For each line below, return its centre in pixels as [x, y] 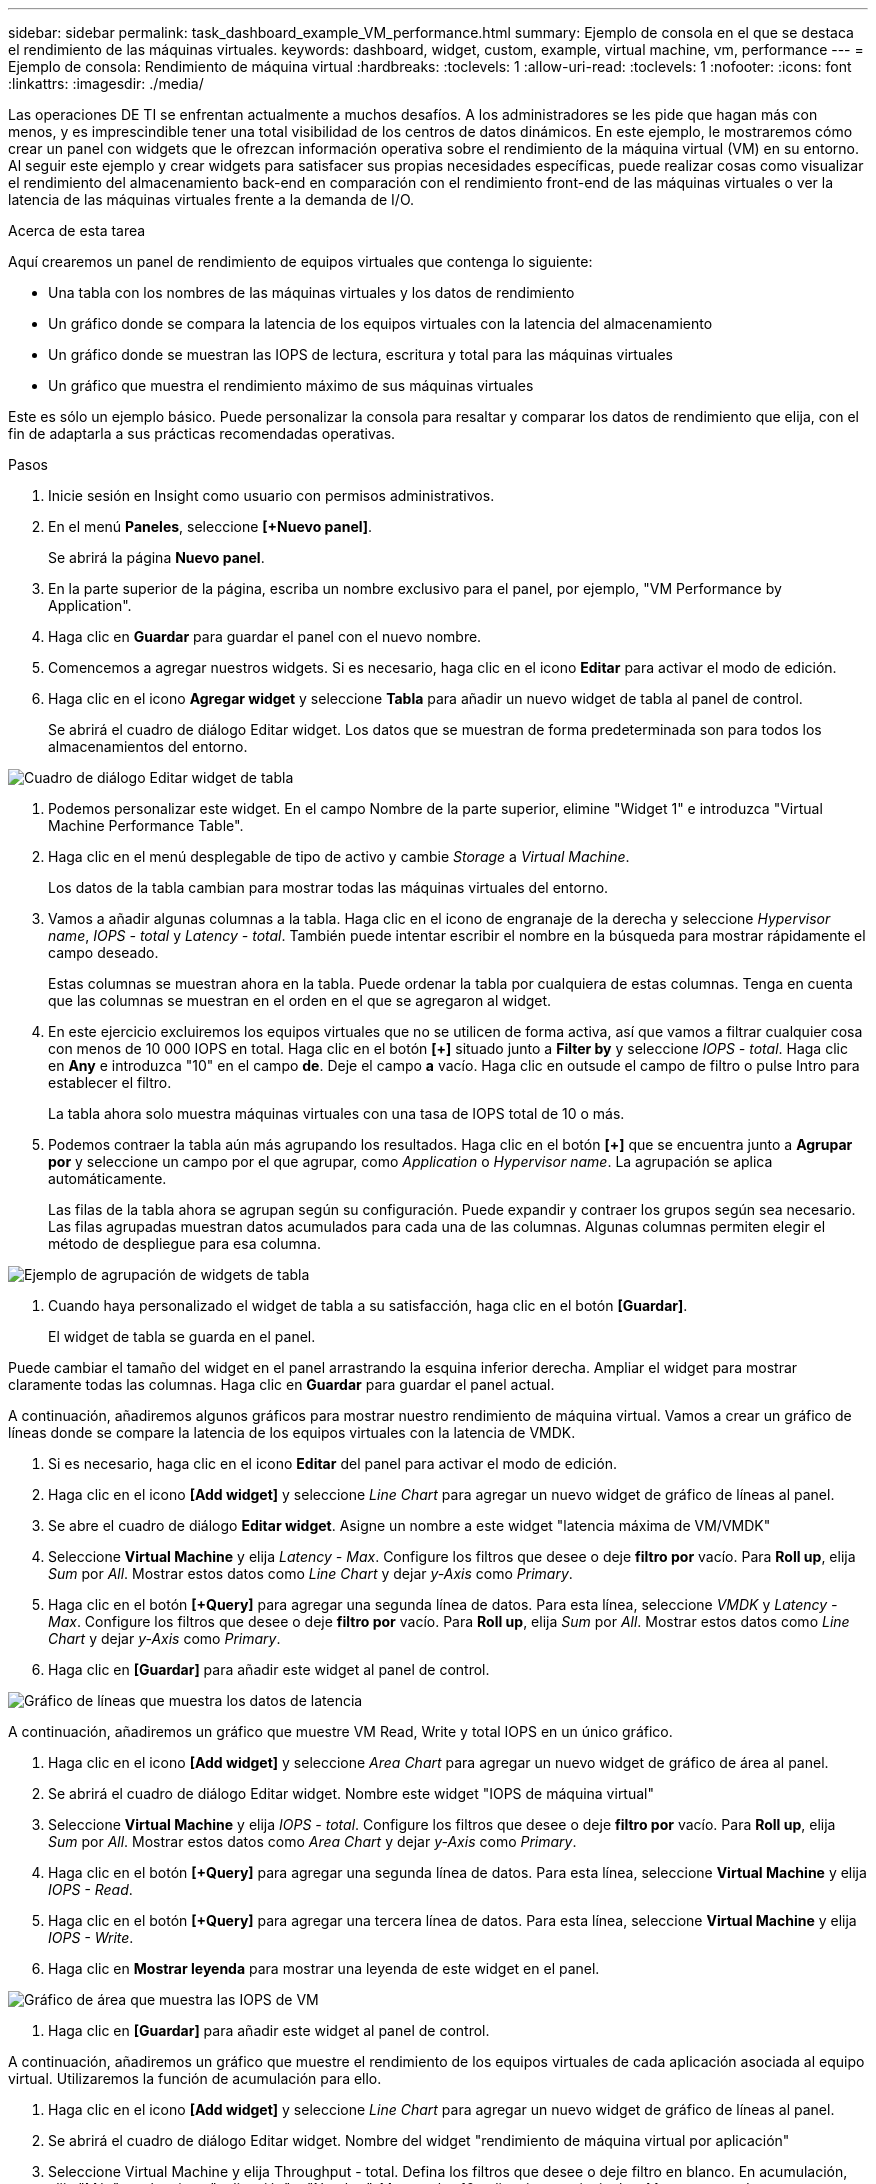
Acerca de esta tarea [77, 230]
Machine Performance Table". [146, 825]
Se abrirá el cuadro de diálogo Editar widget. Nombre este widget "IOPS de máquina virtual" [351, 1793]
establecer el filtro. [110, 1082]
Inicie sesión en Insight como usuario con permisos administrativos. [271, 495]
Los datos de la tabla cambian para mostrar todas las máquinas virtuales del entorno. [328, 887]
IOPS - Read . [90, 1889]
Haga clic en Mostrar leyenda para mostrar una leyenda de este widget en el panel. [324, 1968]
